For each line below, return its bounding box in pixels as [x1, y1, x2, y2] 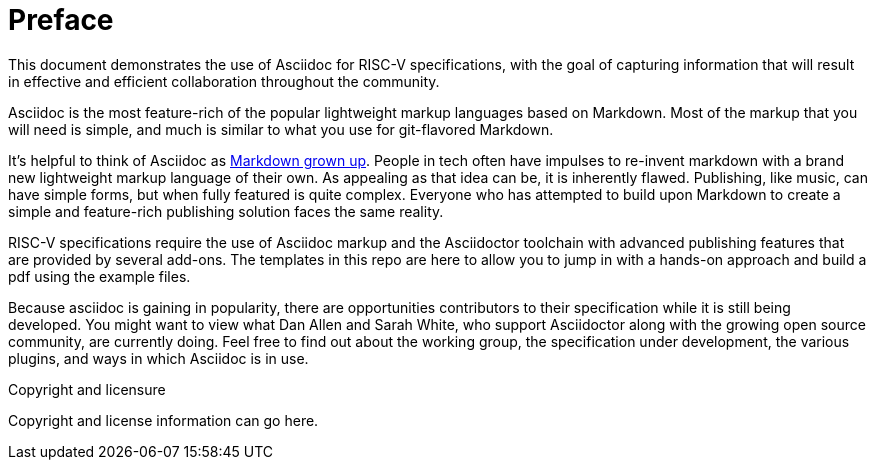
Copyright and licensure [8, 380, 166, 398]
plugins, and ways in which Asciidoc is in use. [8, 349, 309, 367]
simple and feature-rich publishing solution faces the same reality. [8, 202, 444, 220]
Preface [8, 3, 114, 37]
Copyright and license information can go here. [8, 411, 319, 429]
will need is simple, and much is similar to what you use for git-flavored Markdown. [8, 120, 554, 138]
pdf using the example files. [8, 267, 191, 285]
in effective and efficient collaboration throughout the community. [8, 72, 440, 90]
